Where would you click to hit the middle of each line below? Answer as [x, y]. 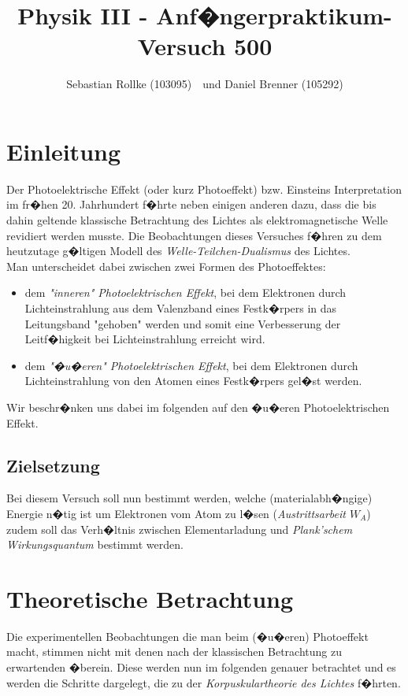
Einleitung [64, 151]
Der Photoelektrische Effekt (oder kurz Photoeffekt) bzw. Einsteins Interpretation [204, 189]
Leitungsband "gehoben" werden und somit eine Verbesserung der [183, 323]
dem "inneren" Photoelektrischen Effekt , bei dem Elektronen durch [185, 292]
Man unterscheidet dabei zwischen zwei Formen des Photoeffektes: [166, 266]
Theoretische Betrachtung [150, 598]
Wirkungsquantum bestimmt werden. [95, 544]
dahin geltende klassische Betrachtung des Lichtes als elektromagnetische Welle [197, 220]
